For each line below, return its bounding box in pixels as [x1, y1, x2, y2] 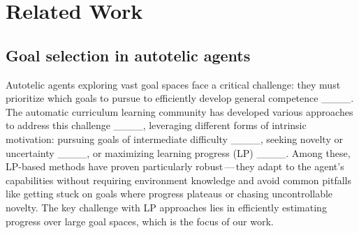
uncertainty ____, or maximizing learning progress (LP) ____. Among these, [6, 145, 351, 160]
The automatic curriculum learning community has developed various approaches [6, 104, 353, 119]
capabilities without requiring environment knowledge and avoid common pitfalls [6, 172, 351, 187]
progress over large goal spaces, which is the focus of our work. [6, 213, 274, 228]
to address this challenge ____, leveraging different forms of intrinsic [6, 118, 307, 133]
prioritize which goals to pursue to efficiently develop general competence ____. [6, 91, 354, 105]
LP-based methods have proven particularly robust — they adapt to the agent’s [6, 159, 344, 174]
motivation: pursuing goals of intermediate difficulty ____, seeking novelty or [6, 131, 343, 146]
